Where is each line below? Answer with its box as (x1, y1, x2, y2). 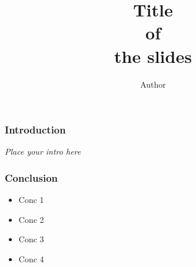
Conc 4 (18, 252, 44, 265)
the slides (114, 44, 192, 68)
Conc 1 (18, 193, 44, 206)
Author (140, 78, 166, 90)
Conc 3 (18, 233, 44, 245)
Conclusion (5, 170, 58, 185)
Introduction (5, 122, 66, 137)
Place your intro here (5, 145, 81, 158)
